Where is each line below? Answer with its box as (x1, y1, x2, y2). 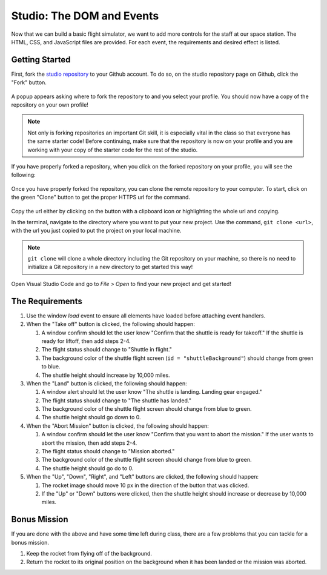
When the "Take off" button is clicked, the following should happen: (26, 321, 195, 328)
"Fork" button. (11, 79, 47, 86)
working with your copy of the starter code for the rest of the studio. (27, 146, 198, 153)
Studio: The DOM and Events (11, 9, 159, 22)
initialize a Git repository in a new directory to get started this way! (27, 264, 193, 271)
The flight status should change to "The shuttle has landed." (41, 397, 192, 404)
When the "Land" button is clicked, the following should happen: (26, 379, 187, 387)
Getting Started (11, 55, 71, 65)
